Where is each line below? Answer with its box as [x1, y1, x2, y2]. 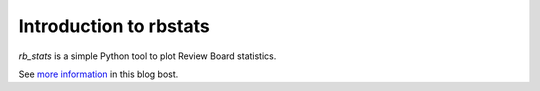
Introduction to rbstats [18, 15, 210, 37]
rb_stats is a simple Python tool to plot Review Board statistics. [18, 50, 277, 62]
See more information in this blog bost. [18, 68, 179, 80]
